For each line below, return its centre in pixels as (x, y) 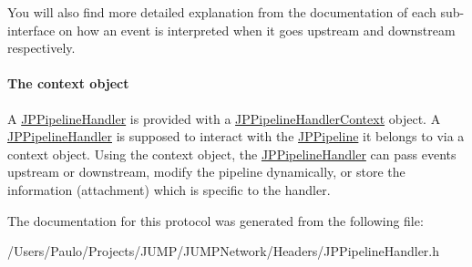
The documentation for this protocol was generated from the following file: (215, 220)
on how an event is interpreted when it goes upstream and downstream (257, 30)
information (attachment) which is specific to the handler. (169, 189)
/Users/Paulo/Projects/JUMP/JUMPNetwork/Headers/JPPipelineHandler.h (224, 251)
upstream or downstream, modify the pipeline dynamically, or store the (206, 172)
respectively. (41, 48)
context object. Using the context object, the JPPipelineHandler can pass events (232, 154)
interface (31, 30)
